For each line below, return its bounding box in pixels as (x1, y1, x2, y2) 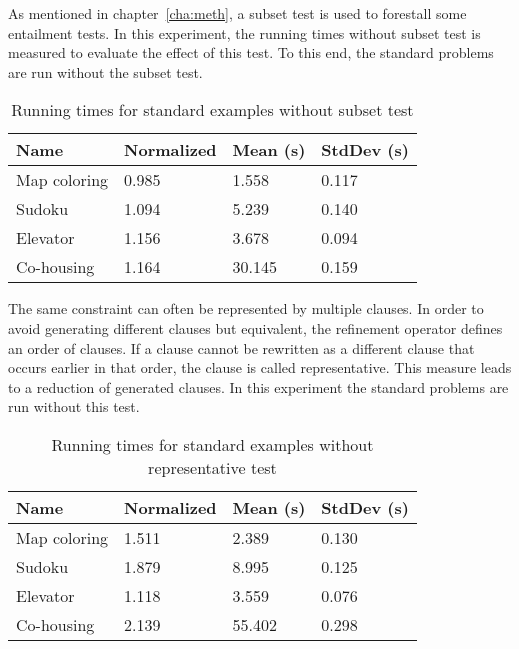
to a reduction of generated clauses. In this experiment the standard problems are (8, 376, 509, 397)
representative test (148, 455, 277, 479)
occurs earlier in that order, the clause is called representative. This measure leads (8, 357, 512, 378)
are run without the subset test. (8, 61, 203, 82)
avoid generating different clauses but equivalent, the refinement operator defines (8, 317, 503, 338)
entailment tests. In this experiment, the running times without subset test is (8, 22, 481, 43)
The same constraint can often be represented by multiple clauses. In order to (8, 298, 484, 319)
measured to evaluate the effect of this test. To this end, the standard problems (8, 42, 494, 63)
